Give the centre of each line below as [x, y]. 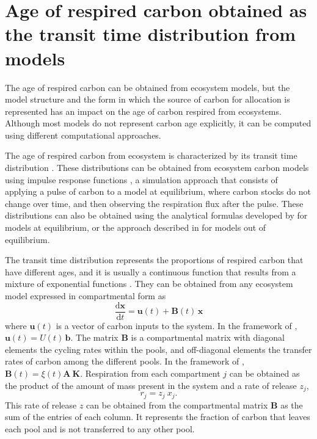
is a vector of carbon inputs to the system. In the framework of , [177, 325]
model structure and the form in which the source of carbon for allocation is [148, 99]
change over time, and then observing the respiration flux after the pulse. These [154, 203]
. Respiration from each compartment [150, 373]
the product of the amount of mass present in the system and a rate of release [151, 385]
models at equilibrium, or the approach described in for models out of [136, 227]
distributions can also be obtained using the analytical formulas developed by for [156, 215]
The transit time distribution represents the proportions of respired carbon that [154, 260]
